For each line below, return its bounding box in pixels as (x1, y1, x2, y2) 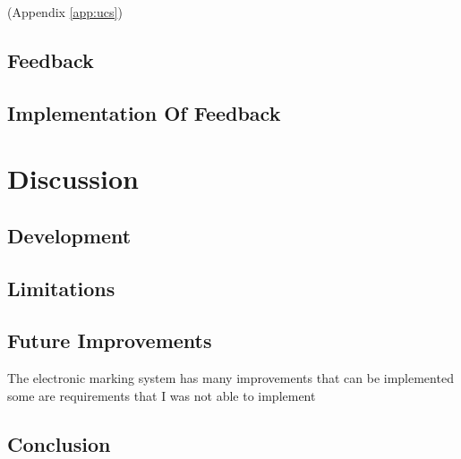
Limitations (7, 274, 115, 302)
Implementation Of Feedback (7, 98, 281, 126)
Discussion (7, 160, 139, 197)
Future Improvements (7, 327, 212, 354)
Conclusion (7, 429, 111, 457)
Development (7, 221, 132, 249)
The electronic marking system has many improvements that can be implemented (7, 369, 454, 387)
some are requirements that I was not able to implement (7, 386, 316, 404)
